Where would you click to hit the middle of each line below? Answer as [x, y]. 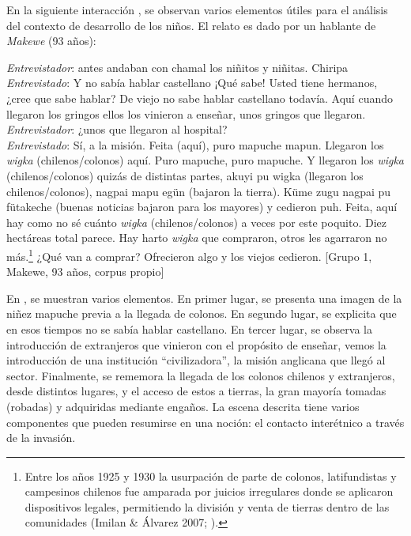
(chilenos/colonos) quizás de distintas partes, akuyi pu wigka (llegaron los [185, 175]
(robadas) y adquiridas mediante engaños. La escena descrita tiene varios [183, 406]
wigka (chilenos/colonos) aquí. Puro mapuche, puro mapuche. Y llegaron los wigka [205, 160]
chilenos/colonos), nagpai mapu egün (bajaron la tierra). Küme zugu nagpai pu [199, 191]
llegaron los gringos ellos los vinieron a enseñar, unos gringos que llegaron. [186, 113]
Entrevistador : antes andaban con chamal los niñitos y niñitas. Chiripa [177, 67]
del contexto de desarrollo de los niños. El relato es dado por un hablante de [191, 25]
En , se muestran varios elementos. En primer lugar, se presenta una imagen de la [204, 298]
